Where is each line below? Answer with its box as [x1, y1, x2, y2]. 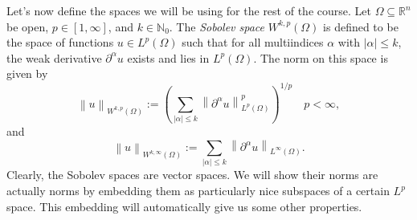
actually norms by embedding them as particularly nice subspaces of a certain [6, 182, 390, 198]
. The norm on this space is [253, 49, 388, 66]
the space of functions [6, 34, 114, 51]
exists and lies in [127, 49, 210, 66]
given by [6, 65, 48, 82]
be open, [6, 18, 49, 35]
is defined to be [323, 18, 399, 35]
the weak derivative [6, 49, 102, 66]
